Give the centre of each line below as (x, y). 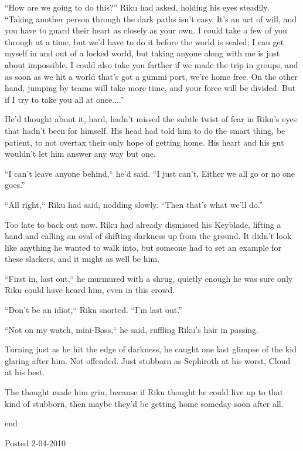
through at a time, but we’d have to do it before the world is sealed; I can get (144, 41)
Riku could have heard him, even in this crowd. (90, 290)
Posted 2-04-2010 (35, 442)
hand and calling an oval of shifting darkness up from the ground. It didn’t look (148, 236)
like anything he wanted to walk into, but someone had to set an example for (143, 247)
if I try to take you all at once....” (64, 99)
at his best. (25, 372)
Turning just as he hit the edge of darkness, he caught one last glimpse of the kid (151, 349)
